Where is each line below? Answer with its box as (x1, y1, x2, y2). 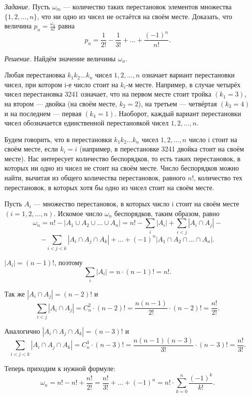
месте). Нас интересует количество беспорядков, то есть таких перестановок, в (4, 153, 241, 163)
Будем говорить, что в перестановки (4, 134, 112, 144)
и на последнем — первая (4, 108, 82, 118)
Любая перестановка (4, 70, 66, 80)
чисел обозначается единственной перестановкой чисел (4, 118, 169, 128)
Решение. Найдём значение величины (4, 53, 116, 63)
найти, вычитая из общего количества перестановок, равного (4, 173, 186, 183)
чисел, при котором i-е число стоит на (4, 79, 118, 89)
